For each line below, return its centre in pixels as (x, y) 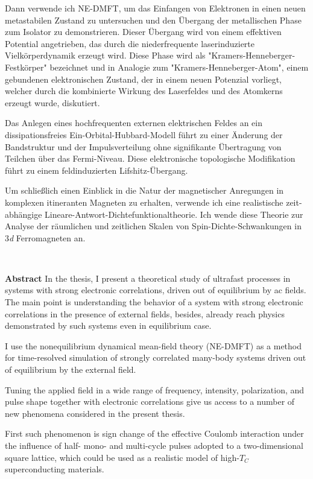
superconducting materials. (55, 469)
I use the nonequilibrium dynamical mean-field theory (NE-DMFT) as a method (153, 345)
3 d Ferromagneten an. (45, 237)
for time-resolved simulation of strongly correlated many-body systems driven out (156, 357)
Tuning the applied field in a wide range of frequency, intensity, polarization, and (155, 389)
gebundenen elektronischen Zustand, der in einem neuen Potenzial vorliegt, (143, 79)
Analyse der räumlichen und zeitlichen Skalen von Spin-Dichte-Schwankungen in (153, 226)
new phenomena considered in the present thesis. (95, 413)
